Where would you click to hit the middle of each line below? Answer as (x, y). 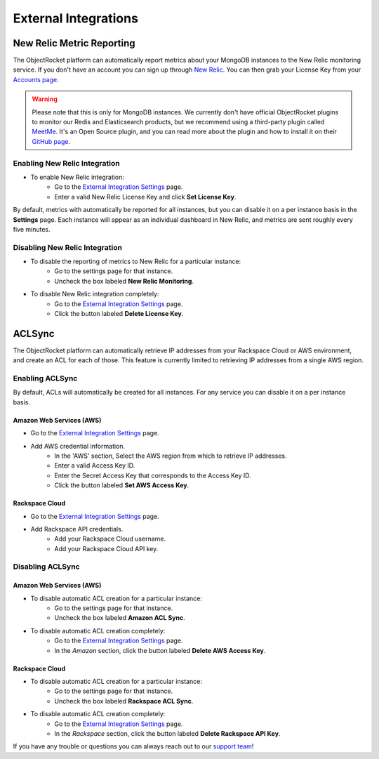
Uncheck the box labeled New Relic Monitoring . (124, 281)
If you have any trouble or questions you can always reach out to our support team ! (133, 746)
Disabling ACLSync (46, 567)
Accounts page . (36, 79)
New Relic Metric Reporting (74, 43)
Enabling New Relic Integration (66, 163)
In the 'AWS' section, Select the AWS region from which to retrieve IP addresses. (171, 456)
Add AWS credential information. (78, 446)
